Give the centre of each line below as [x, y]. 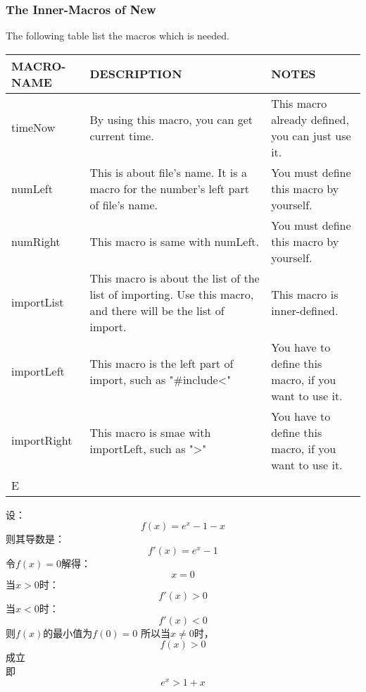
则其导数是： [35, 539]
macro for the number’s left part [169, 188]
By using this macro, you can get [171, 119]
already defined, [310, 119]
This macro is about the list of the [175, 278]
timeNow [33, 128]
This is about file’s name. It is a [168, 172]
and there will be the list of [157, 310]
